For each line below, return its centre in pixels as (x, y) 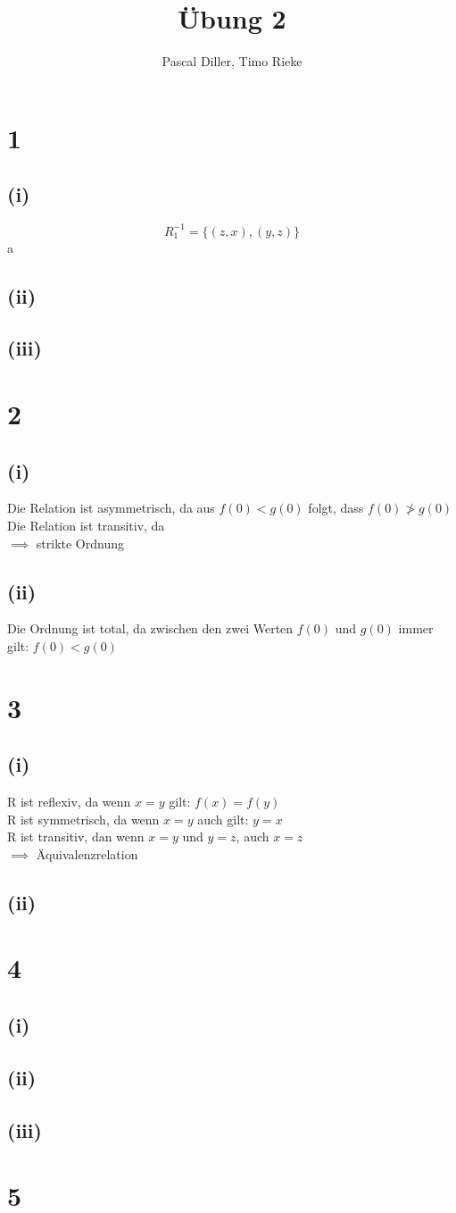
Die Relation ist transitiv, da (86, 525)
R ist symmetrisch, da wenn (83, 819)
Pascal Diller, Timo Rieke (232, 61)
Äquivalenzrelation (87, 853)
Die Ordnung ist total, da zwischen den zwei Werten (150, 628)
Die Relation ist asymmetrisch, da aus (111, 508)
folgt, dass (336, 508)
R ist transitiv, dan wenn (76, 837)
